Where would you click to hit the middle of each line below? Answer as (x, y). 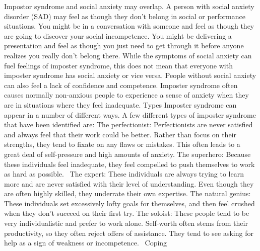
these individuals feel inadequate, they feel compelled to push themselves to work (129, 164)
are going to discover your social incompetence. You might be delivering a (118, 35)
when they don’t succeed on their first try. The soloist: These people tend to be (127, 213)
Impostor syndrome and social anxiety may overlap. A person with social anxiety (129, 6)
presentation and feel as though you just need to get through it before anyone (124, 46)
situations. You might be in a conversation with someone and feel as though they (129, 26)
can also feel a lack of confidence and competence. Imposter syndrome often (121, 85)
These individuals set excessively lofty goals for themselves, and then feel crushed (129, 203)
